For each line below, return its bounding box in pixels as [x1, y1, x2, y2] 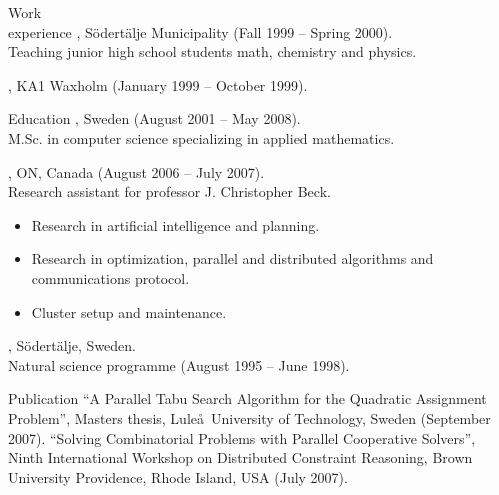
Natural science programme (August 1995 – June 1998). [8, 354, 350, 375]
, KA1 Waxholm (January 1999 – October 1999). [8, 74, 308, 95]
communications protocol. [31, 267, 190, 288]
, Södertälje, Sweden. [8, 335, 137, 356]
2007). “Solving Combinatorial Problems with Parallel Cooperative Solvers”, [8, 427, 476, 448]
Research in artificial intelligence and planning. [31, 214, 320, 235]
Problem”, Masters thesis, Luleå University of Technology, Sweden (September [8, 407, 491, 428]
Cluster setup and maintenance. [31, 301, 227, 322]
